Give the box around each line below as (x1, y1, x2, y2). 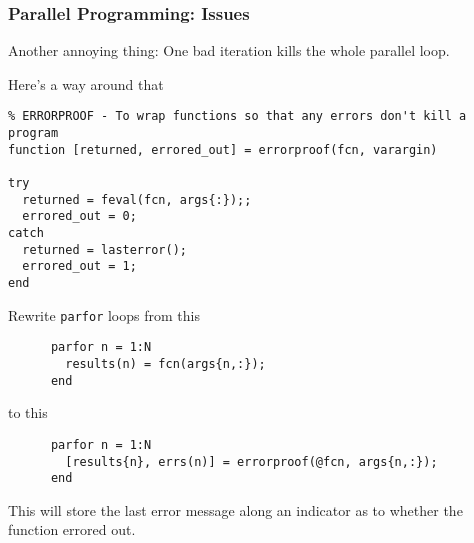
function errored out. (8, 519, 136, 540)
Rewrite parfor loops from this (8, 304, 200, 325)
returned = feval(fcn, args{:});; (22, 192, 252, 207)
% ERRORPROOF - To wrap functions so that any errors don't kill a (8, 109, 467, 124)
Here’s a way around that (8, 73, 164, 94)
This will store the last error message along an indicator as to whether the (8, 499, 463, 520)
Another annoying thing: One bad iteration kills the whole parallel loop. (8, 40, 450, 61)
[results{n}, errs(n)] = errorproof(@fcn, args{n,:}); (65, 454, 438, 469)
